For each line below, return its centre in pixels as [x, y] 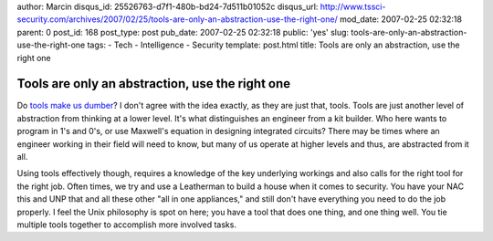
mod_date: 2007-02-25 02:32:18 [401, 19]
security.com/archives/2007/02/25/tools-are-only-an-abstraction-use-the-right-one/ [177, 19]
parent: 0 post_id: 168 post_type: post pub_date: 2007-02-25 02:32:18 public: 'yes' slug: [183, 32]
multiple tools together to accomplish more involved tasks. [127, 225]
